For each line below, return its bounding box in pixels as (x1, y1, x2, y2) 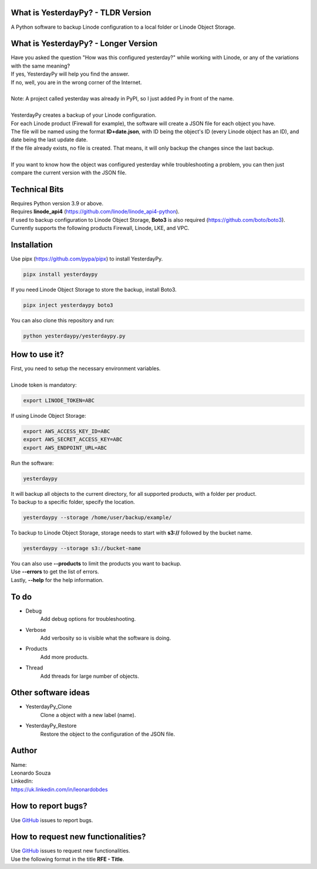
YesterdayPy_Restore (25, 722, 77, 729)
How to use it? (11, 350, 64, 360)
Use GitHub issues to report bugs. (11, 816, 93, 824)
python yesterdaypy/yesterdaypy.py (23, 332, 126, 339)
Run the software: (11, 459, 54, 466)
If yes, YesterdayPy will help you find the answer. (11, 70, 130, 77)
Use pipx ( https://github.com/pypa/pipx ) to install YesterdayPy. (11, 255, 163, 262)
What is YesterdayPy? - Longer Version (11, 39, 158, 49)
